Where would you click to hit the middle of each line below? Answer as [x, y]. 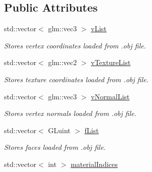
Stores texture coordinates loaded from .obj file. [76, 79]
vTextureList [111, 62]
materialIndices [94, 164]
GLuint [59, 130]
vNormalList [110, 96]
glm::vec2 [62, 62]
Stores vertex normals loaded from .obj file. [70, 113]
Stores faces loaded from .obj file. [55, 147]
